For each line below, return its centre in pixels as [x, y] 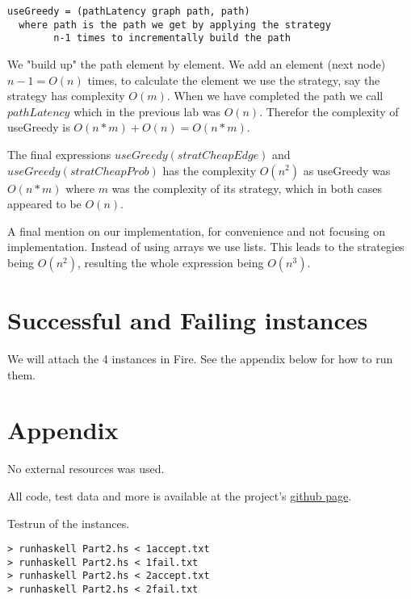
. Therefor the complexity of [329, 111]
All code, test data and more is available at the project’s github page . [180, 495]
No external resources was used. [86, 469]
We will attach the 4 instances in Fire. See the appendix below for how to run [200, 359]
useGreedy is [39, 127]
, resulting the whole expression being [170, 262]
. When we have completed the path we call [275, 96]
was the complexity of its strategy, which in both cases [247, 188]
